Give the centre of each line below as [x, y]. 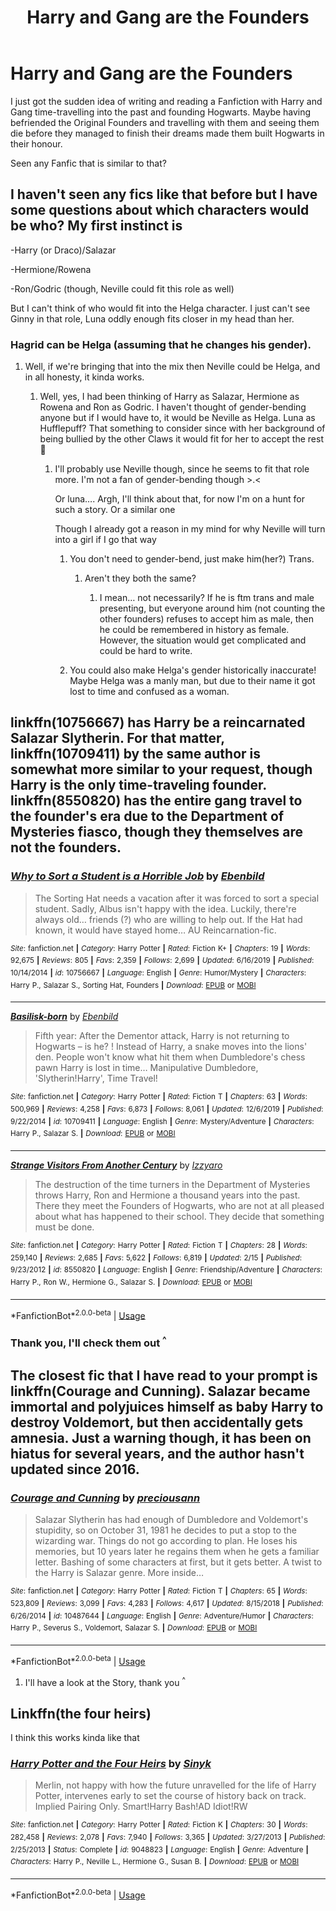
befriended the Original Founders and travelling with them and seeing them [165, 122]
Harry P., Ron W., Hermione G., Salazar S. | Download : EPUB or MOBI [131, 1282]
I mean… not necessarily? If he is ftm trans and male [207, 598]
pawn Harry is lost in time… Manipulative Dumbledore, [146, 1068]
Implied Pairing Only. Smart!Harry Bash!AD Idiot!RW [141, 1807]
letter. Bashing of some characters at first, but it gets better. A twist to [178, 1562]
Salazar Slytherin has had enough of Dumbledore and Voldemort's [171, 1520]
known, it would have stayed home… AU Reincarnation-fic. [155, 930]
